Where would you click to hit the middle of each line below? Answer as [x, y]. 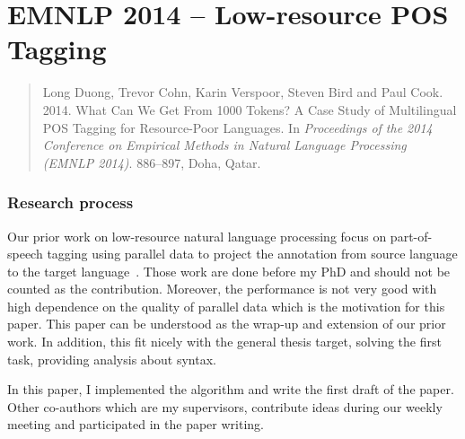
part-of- [411, 236]
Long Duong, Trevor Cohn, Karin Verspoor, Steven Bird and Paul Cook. [243, 92]
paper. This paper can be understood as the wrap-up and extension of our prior [227, 324]
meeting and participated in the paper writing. [136, 424]
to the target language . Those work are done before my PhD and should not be [229, 271]
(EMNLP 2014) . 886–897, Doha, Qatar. [152, 162]
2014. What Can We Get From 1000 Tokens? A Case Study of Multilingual [250, 109]
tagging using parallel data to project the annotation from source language [252, 254]
